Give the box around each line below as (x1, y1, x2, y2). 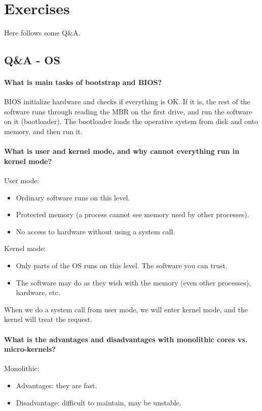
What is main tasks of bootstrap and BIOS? (4, 77, 162, 88)
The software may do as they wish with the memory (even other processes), (16, 277, 251, 287)
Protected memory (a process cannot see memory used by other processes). (16, 209, 249, 220)
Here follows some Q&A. (4, 27, 81, 38)
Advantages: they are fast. (16, 380, 97, 390)
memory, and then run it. (4, 126, 83, 137)
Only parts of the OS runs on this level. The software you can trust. (16, 260, 228, 271)
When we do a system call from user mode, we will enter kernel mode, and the (4, 304, 248, 314)
